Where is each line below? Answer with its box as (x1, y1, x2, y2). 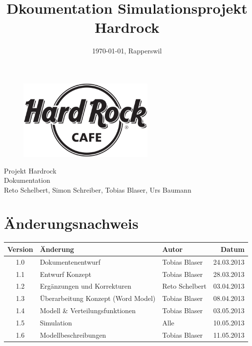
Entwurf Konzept (40, 269, 91, 279)
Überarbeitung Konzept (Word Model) (40, 293, 156, 303)
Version (7, 244, 33, 254)
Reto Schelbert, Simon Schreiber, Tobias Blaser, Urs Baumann (4, 184, 191, 195)
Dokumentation (4, 175, 50, 185)
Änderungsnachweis (4, 213, 139, 233)
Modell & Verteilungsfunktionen (40, 305, 136, 316)
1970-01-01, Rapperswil (92, 46, 162, 56)
